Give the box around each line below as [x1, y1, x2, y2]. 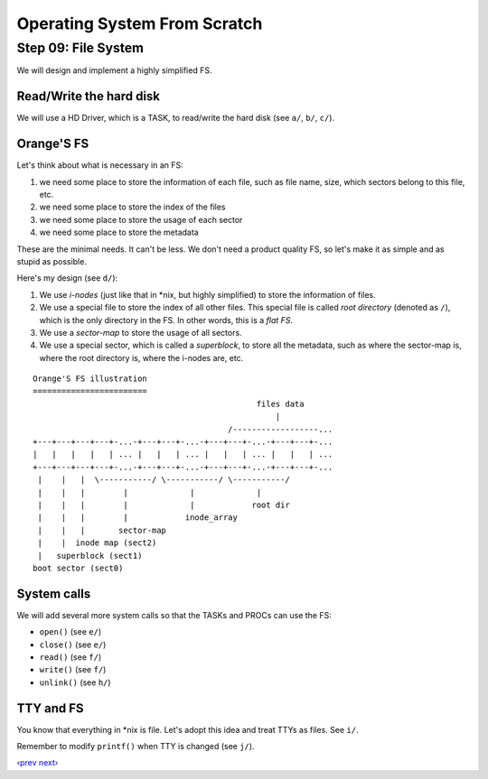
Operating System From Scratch [16, 14, 263, 33]
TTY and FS [16, 700, 85, 716]
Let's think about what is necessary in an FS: [16, 160, 184, 171]
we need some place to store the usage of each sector [39, 214, 243, 225]
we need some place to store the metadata [39, 227, 199, 238]
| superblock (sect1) [37, 551, 143, 561]
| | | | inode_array [37, 513, 239, 523]
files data [256, 398, 305, 409]
